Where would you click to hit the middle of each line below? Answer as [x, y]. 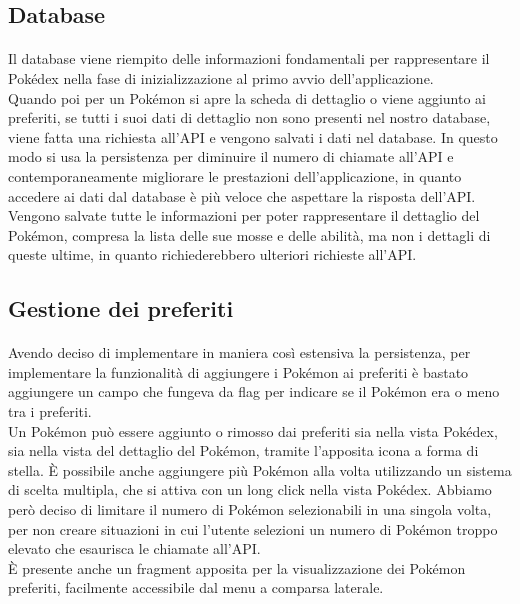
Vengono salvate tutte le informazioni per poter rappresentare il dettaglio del [244, 215]
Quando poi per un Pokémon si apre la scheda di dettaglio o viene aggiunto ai [247, 97]
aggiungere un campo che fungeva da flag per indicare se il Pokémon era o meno [254, 391]
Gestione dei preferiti [121, 308]
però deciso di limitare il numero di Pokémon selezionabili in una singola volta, [250, 509]
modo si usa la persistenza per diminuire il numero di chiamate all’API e [231, 156]
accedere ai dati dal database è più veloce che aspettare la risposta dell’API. [242, 195]
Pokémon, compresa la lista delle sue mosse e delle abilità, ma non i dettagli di [249, 234]
